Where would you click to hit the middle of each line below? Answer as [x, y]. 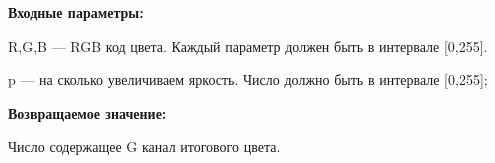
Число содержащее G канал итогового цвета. [144, 146]
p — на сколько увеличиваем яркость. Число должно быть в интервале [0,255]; [248, 79]
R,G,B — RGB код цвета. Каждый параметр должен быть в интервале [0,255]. [248, 45]
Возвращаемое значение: [87, 112]
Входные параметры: [76, 12]
